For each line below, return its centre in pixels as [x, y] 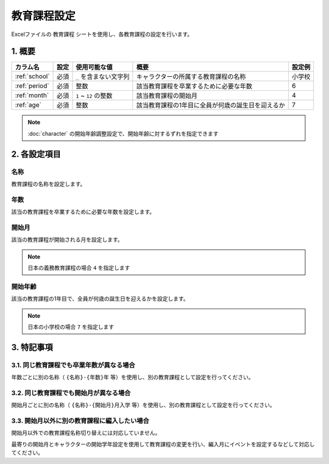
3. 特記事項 [32, 347]
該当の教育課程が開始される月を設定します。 [67, 240]
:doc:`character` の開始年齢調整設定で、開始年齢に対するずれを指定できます [123, 134]
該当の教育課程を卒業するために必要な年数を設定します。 [83, 212]
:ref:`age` [28, 105]
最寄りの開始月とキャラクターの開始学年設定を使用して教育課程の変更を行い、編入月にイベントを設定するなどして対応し [163, 444]
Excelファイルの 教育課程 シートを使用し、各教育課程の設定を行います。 [102, 34]
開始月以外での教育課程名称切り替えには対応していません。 [86, 433]
